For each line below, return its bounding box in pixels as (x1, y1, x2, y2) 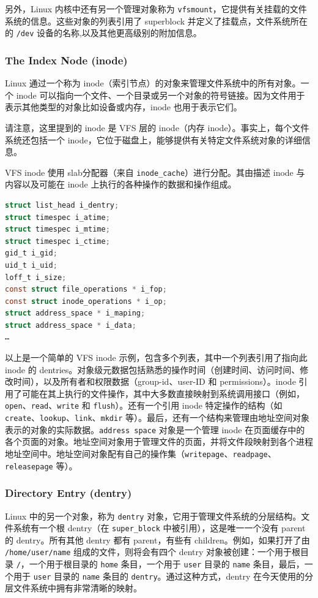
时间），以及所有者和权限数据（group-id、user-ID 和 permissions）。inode (13, 375, 296, 388)
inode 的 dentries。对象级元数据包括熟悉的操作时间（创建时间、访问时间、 (5, 363, 300, 376)
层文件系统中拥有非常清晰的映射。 (5, 581, 142, 594)
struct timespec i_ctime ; (5, 237, 110, 246)
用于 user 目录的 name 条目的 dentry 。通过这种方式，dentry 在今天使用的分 (13, 569, 313, 582)
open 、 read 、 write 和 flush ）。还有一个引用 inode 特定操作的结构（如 (5, 399, 283, 412)
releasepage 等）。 (5, 459, 78, 472)
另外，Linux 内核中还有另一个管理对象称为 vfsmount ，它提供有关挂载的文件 (5, 2, 307, 15)
